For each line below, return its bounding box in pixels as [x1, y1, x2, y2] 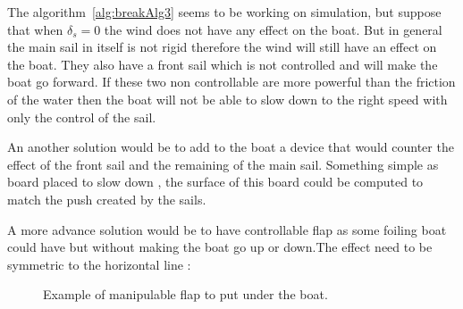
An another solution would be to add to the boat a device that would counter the [7, 138, 454, 156]
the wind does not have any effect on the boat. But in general [104, 20, 442, 38]
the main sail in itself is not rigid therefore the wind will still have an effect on [7, 38, 437, 56]
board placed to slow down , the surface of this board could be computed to [7, 172, 424, 191]
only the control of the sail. [7, 107, 156, 126]
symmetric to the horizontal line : [7, 255, 191, 273]
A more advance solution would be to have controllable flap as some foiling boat [7, 220, 447, 238]
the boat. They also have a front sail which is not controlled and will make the [7, 54, 438, 73]
